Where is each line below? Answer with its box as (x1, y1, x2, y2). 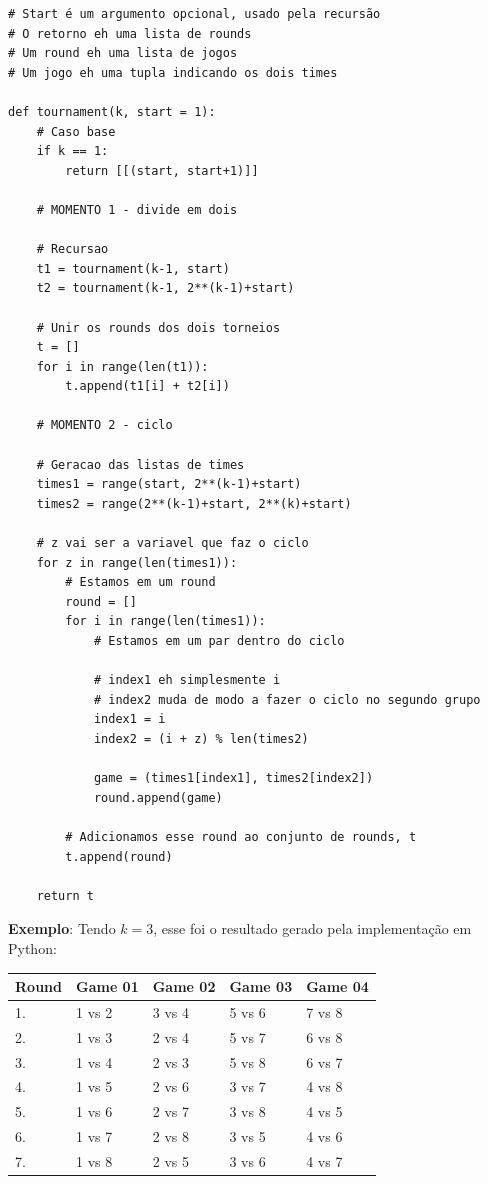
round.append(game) (93, 790, 223, 805)
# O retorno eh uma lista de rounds (8, 26, 252, 41)
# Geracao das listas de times (36, 457, 245, 472)
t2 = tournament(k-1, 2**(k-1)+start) (36, 281, 295, 296)
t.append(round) (65, 849, 173, 864)
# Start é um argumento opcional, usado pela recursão (8, 7, 381, 21)
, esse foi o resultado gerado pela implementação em (153, 918, 472, 939)
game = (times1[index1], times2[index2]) (93, 771, 374, 786)
